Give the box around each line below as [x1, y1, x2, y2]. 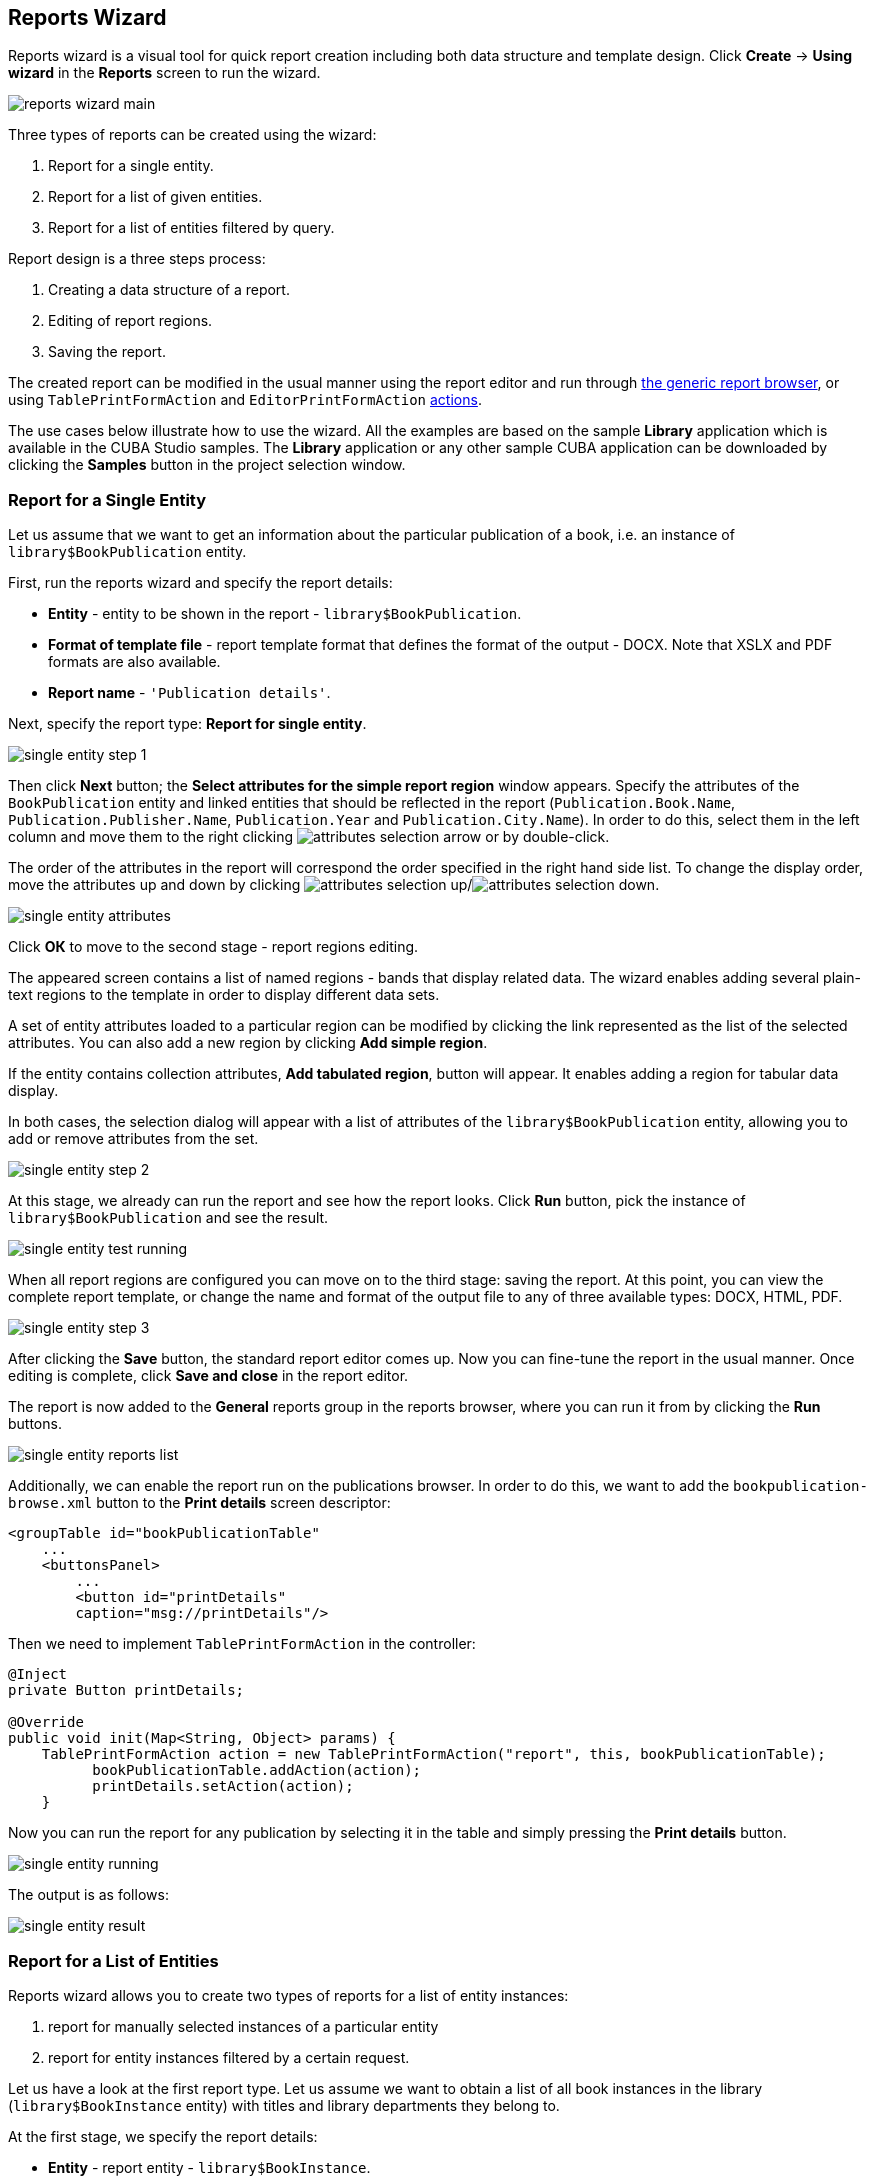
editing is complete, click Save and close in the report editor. [8, 1367, 409, 1385]
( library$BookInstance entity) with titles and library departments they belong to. [8, 2096, 560, 2114]
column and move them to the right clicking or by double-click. [8, 828, 610, 846]
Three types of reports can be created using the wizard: [8, 126, 377, 144]
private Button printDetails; [8, 1682, 245, 1699]
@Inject [8, 1666, 68, 1683]
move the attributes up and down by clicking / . [8, 876, 660, 894]
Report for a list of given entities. [48, 188, 263, 206]
